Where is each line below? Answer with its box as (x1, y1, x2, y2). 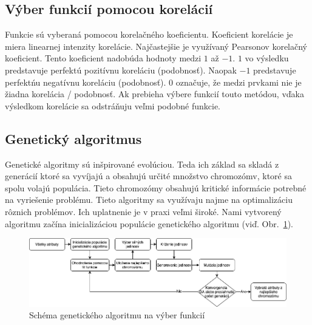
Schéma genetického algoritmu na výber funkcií (29, 309, 205, 321)
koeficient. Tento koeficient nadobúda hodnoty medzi (5, 52, 202, 64)
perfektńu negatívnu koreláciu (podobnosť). (5, 75, 166, 88)
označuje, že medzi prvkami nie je (175, 75, 302, 88)
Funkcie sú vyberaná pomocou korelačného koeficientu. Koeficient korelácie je (5, 28, 293, 41)
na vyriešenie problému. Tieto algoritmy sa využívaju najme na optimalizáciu (5, 193, 293, 206)
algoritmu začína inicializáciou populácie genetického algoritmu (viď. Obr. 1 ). (5, 217, 293, 230)
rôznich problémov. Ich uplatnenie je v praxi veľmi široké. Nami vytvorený (5, 205, 282, 217)
